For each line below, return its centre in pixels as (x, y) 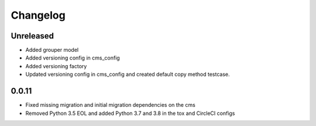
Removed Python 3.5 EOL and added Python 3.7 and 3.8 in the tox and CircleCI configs (130, 113)
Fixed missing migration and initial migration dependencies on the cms (110, 105)
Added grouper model (52, 50)
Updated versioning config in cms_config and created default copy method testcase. (128, 74)
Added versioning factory (56, 66)
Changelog (38, 15)
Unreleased (32, 36)
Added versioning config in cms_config (73, 58)
